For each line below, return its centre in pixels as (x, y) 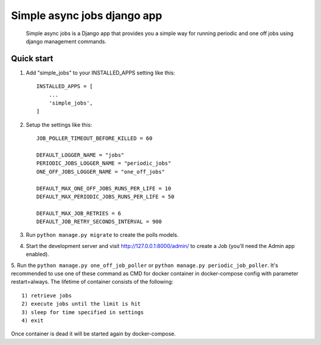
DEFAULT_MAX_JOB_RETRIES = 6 (79, 213)
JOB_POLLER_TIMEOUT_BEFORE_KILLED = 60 (95, 139)
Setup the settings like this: (59, 124)
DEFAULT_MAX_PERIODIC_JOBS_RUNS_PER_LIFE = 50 (106, 197)
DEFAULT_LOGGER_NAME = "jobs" (81, 155)
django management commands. (66, 41)
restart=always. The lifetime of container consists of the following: (92, 282)
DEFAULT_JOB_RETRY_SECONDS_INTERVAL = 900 (99, 222)
